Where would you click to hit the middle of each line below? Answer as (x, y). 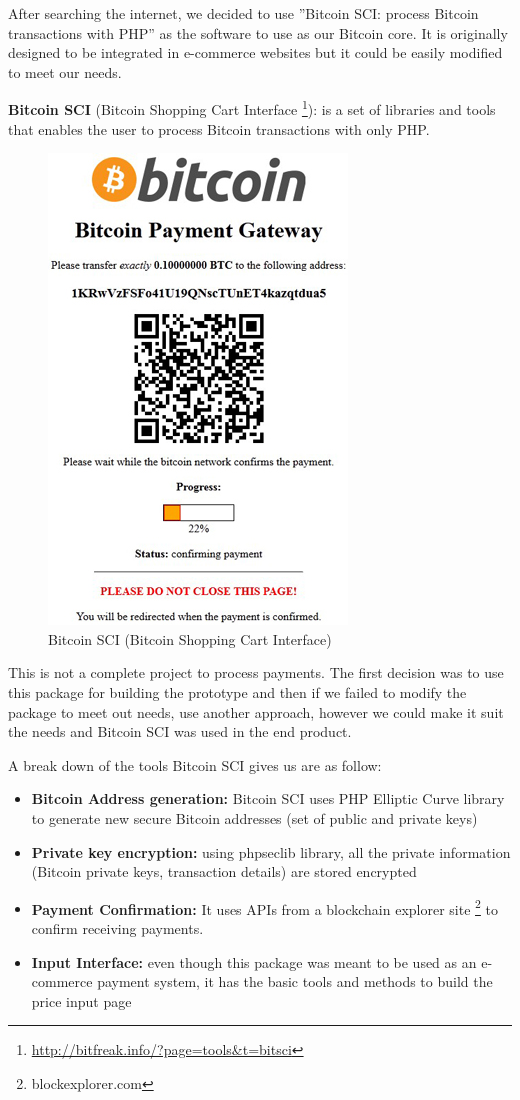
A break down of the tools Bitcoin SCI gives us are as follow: (195, 764)
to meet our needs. (65, 71)
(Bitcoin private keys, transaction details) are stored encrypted (224, 871)
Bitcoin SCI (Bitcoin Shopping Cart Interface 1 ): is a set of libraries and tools (252, 108)
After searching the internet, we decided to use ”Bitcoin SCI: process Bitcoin (243, 13)
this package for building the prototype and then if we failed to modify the (237, 692)
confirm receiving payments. (117, 928)
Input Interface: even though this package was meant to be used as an (254, 961)
